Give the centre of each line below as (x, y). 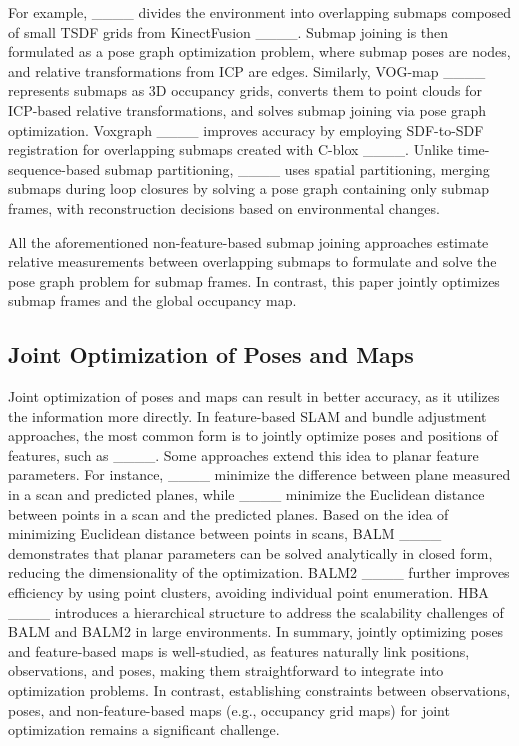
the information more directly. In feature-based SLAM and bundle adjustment (247, 415)
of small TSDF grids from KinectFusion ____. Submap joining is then (228, 31)
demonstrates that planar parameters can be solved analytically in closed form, (250, 552)
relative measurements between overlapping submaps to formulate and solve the (252, 261)
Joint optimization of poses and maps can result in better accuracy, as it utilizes (254, 396)
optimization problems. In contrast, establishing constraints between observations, (259, 690)
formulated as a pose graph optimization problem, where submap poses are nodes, (259, 51)
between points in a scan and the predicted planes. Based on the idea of (228, 513)
